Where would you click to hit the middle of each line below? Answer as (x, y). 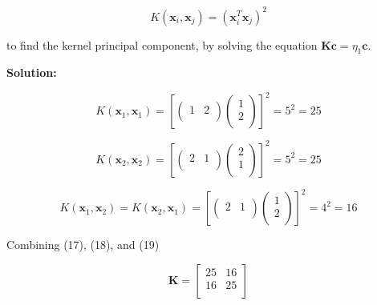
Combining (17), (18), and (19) (83, 245)
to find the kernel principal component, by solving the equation (162, 44)
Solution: (32, 72)
